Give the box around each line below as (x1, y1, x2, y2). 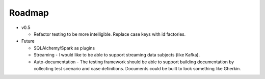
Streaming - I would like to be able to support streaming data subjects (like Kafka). (33, 52, 200, 58)
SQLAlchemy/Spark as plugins (33, 45, 95, 51)
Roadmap (9, 7, 49, 18)
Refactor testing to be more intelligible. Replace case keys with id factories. (33, 31, 186, 37)
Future (21, 38, 35, 44)
